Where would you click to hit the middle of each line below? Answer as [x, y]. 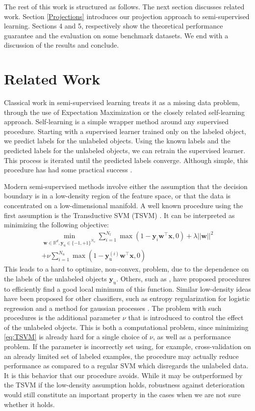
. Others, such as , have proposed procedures [183, 278]
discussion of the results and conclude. [62, 45]
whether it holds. [29, 404]
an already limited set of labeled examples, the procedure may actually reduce [121, 356]
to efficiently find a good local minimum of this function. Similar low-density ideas [127, 288]
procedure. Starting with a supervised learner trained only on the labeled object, [125, 131]
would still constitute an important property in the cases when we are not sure [122, 395]
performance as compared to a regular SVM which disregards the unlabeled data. [126, 366]
